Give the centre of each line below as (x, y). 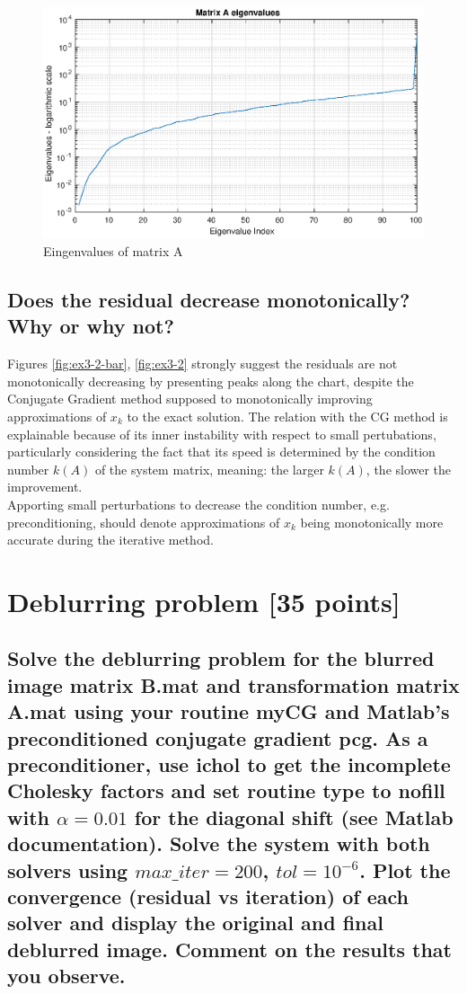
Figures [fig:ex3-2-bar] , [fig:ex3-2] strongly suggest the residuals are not (203, 364)
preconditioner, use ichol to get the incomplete (229, 764)
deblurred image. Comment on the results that (229, 949)
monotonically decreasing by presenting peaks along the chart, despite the (211, 381)
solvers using (68, 870)
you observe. (66, 976)
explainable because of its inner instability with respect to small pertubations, (222, 434)
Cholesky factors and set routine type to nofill (226, 790)
